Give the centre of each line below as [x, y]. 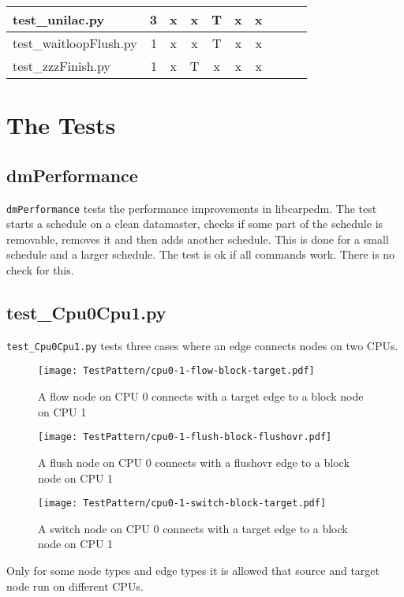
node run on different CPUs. [75, 586]
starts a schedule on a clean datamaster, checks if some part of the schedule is [195, 224]
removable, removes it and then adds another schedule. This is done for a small [198, 239]
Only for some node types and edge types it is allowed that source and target [193, 570]
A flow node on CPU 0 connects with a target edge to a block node [201, 396]
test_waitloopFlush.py [75, 43]
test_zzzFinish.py [62, 66]
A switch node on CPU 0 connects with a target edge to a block [193, 528]
